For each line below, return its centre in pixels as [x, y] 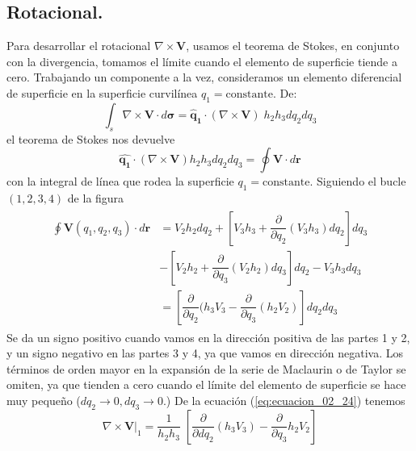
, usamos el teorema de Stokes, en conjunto [293, 46]
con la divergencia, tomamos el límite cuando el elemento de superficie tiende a [202, 61]
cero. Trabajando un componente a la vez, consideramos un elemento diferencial [204, 77]
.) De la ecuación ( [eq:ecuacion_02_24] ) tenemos [284, 401]
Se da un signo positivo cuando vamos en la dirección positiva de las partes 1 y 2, [208, 337]
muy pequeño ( [44, 401]
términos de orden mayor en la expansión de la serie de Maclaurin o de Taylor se [206, 368]
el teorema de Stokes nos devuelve [91, 138]
